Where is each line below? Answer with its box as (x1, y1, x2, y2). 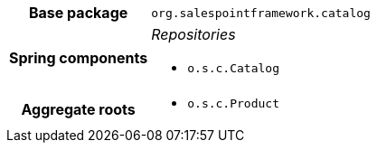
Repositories (151, 25, 236, 43)
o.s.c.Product (187, 97, 279, 110)
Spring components (9, 48, 148, 67)
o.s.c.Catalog (187, 61, 279, 75)
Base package (28, 4, 128, 22)
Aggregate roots (21, 99, 136, 118)
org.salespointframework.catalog (151, 5, 371, 20)
